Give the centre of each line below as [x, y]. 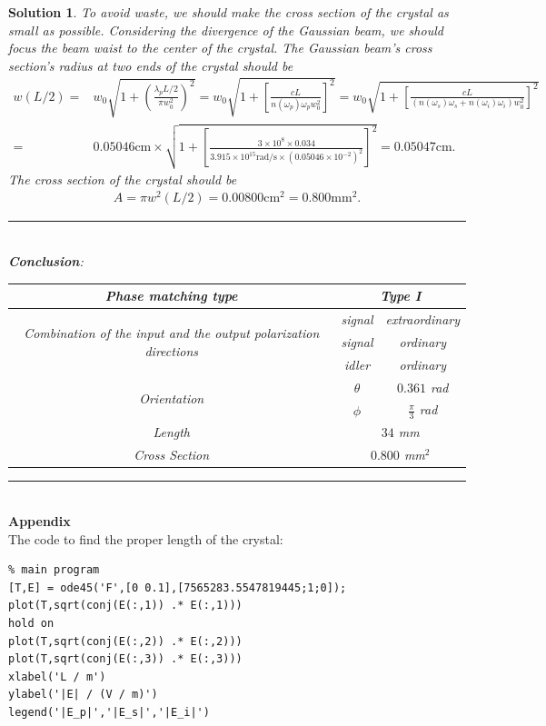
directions [171, 350]
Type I [401, 296]
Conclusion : [46, 261]
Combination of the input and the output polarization [172, 333]
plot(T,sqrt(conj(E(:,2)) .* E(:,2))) [125, 641]
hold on [31, 623]
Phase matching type [171, 296]
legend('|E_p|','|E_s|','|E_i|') [109, 712]
